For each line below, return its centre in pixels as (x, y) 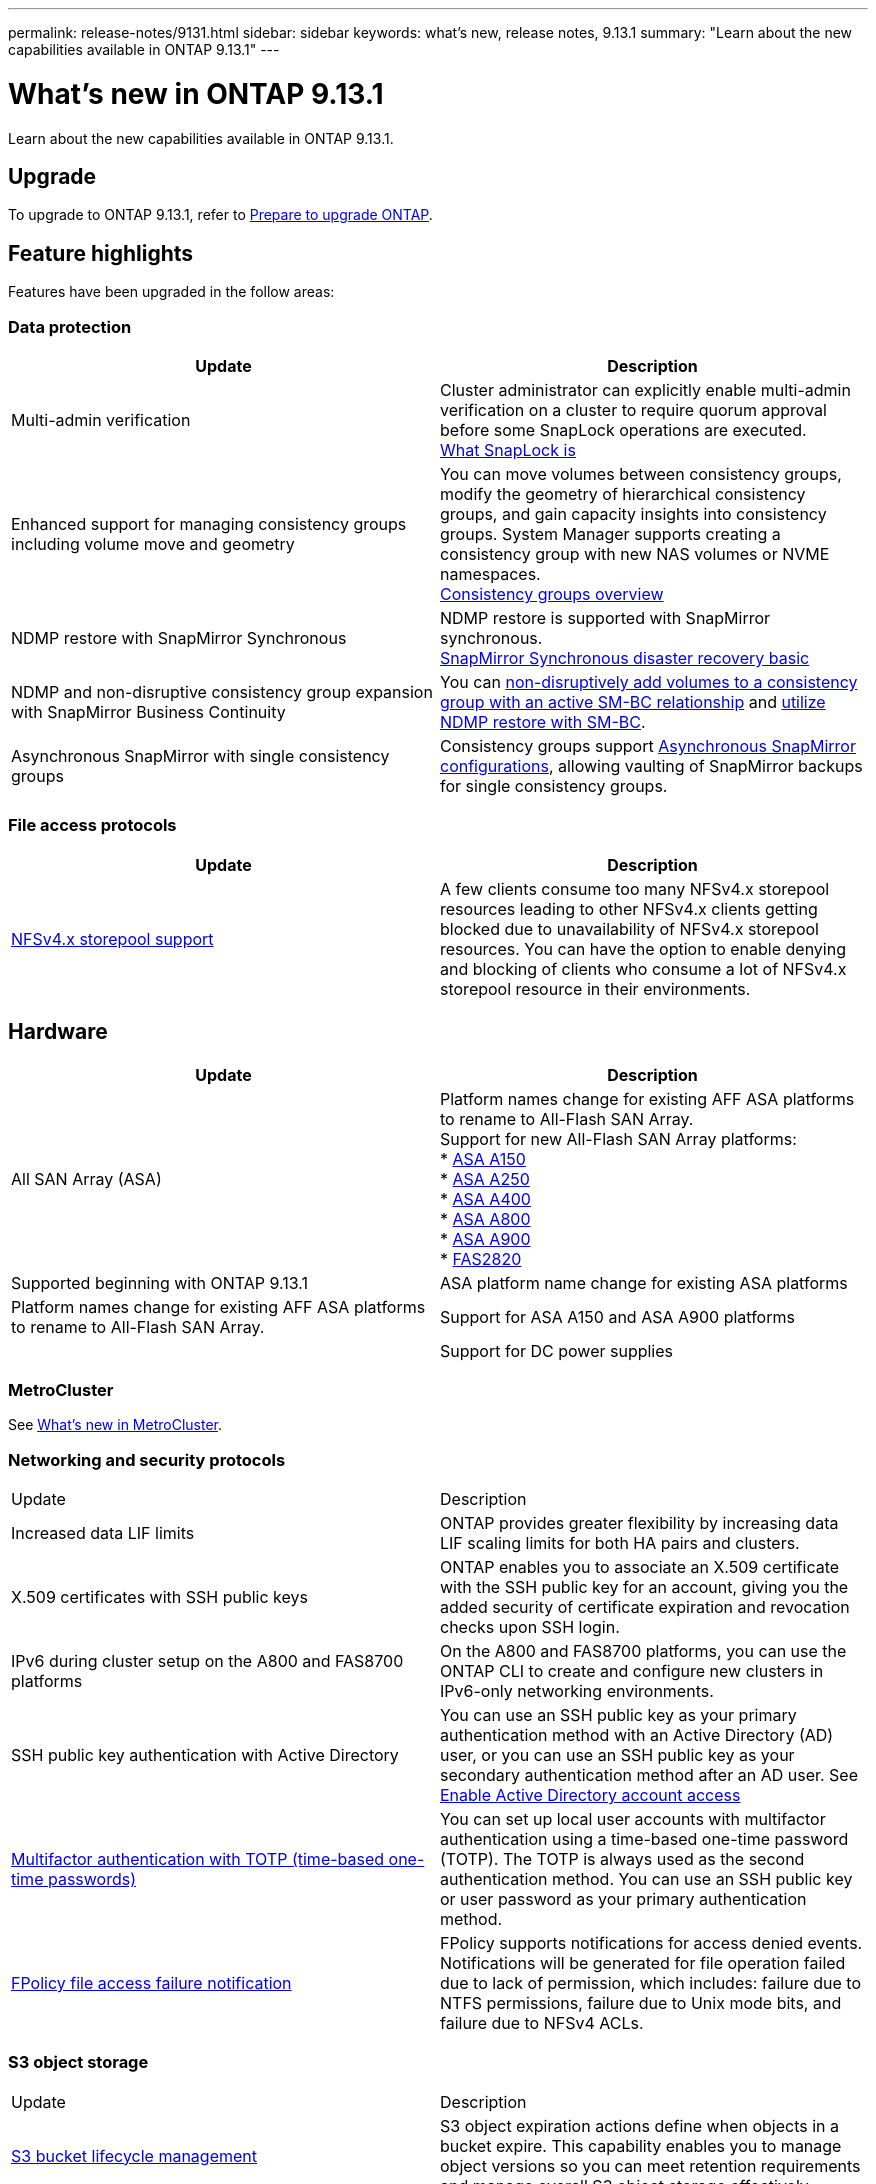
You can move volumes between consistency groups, (641, 473)
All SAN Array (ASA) (86, 1178)
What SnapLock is (508, 449)
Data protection (70, 326)
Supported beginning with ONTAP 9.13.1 (159, 1282)
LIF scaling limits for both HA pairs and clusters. (620, 1543)
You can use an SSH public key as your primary (618, 1715)
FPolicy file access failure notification (151, 1983)
